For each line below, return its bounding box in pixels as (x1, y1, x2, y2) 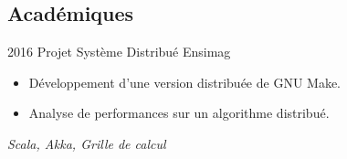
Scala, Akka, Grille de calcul (7, 133, 166, 153)
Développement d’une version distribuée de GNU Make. (28, 72, 341, 91)
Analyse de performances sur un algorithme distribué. (28, 103, 330, 122)
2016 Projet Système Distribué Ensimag (7, 42, 231, 61)
